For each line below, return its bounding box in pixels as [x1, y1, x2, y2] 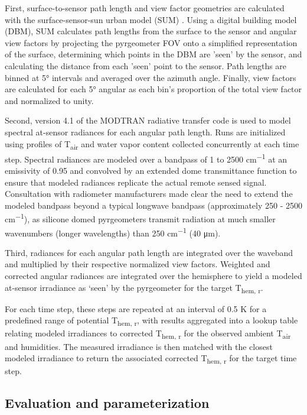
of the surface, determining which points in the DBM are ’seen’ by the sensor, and [5, 48, 302, 60]
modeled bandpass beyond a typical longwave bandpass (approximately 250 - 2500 [5, 199, 302, 211]
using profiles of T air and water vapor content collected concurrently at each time [5, 137, 299, 151]
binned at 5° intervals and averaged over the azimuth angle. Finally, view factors [5, 71, 296, 83]
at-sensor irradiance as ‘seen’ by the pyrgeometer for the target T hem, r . [5, 281, 263, 295]
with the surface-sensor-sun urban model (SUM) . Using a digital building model [5, 13, 297, 25]
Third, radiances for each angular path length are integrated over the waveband [5, 246, 293, 258]
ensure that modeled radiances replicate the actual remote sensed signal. [5, 176, 267, 188]
